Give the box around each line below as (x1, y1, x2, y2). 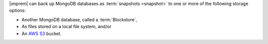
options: (9, 7, 26, 13)
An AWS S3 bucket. (21, 30, 62, 37)
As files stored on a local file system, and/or (21, 24, 112, 30)
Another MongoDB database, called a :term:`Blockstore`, (21, 16, 137, 22)
